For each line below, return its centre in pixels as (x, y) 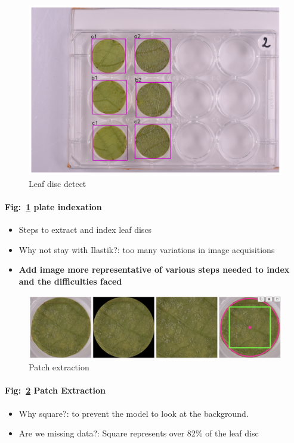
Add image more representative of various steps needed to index (154, 269)
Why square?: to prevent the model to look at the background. (134, 413)
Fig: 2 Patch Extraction (55, 390)
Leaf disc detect (58, 183)
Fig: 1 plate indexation (53, 207)
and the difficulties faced (70, 281)
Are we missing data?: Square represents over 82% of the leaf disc (139, 433)
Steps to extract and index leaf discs (85, 230)
